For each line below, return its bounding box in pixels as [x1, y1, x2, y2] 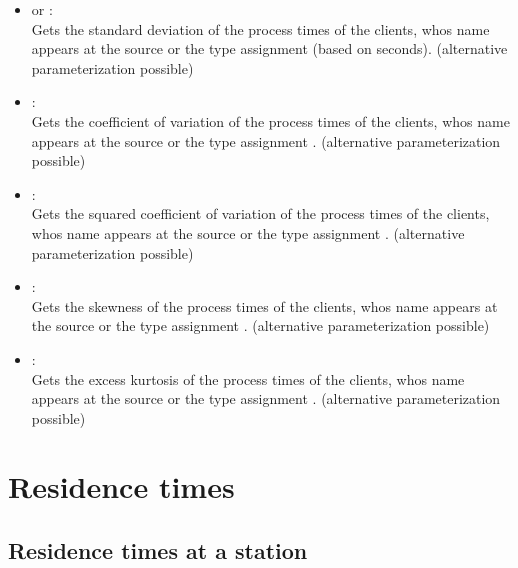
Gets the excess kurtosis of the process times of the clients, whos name [31, 368, 465, 389]
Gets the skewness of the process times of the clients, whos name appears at [31, 295, 498, 316]
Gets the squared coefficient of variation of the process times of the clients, [31, 203, 490, 224]
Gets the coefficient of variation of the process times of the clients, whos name [31, 110, 510, 131]
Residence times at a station [8, 535, 308, 566]
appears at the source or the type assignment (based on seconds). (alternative [31, 38, 508, 59]
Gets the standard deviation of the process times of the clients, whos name [31, 18, 490, 39]
